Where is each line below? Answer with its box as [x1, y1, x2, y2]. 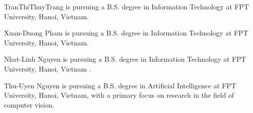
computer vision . [4, 99, 54, 110]
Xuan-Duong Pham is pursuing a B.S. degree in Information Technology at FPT [4, 28, 249, 38]
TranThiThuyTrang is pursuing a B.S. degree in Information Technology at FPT [4, 1, 249, 11]
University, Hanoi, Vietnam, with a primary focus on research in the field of [4, 90, 234, 100]
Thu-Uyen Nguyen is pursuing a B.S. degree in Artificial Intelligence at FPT [4, 80, 237, 90]
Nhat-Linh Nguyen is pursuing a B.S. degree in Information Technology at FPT [4, 54, 247, 64]
